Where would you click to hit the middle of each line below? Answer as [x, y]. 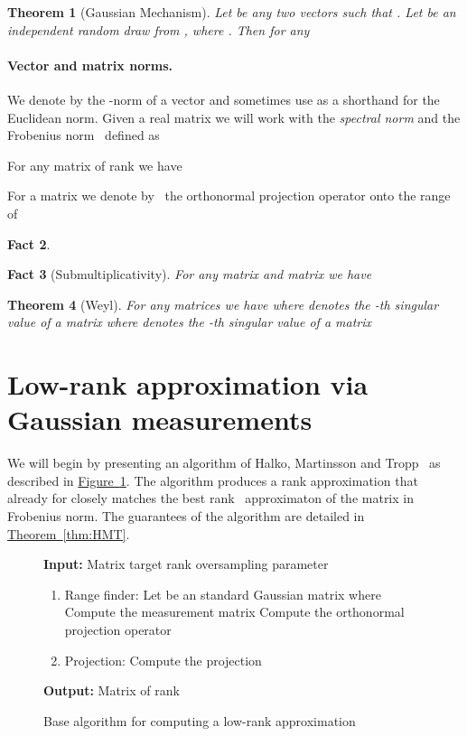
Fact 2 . [29, 243]
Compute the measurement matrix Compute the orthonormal [234, 612]
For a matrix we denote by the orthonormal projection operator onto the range [229, 196]
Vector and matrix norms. [90, 65]
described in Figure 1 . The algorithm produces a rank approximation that [213, 480]
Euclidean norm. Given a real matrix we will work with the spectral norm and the [234, 117]
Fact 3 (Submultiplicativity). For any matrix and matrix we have [190, 274]
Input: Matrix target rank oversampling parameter [186, 564]
